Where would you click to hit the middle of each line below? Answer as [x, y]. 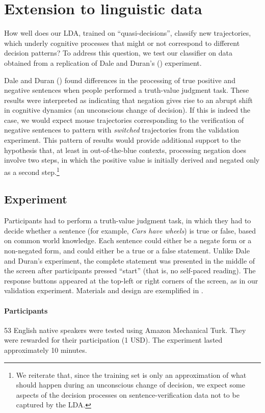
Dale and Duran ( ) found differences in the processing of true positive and [120, 80]
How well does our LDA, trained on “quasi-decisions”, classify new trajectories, [128, 33]
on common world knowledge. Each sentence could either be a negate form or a [128, 240]
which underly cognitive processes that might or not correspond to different [122, 43]
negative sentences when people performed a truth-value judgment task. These [127, 90]
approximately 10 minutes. [46, 350]
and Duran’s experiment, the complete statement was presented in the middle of [130, 260]
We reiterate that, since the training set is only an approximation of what [131, 375]
